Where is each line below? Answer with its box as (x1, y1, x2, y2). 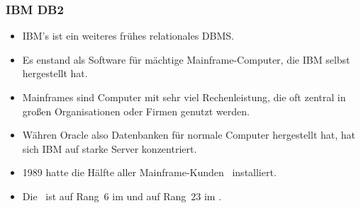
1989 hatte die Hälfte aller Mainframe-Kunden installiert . (22, 165, 277, 180)
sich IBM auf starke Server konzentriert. (22, 141, 197, 156)
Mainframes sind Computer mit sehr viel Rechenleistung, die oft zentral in (22, 90, 346, 104)
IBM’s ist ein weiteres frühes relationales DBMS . (22, 28, 234, 43)
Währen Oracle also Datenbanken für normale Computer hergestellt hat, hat (22, 127, 356, 142)
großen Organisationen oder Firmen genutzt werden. (22, 103, 250, 118)
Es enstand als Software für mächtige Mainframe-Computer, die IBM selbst (22, 52, 350, 67)
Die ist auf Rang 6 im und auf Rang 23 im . (22, 188, 222, 203)
